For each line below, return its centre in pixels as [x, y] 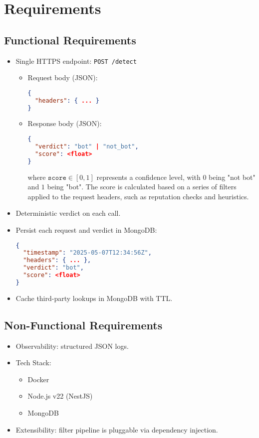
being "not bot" [232, 177]
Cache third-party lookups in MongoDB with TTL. [94, 298]
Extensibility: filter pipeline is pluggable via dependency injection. [117, 429]
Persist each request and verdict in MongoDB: [86, 229]
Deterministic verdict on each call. [68, 213]
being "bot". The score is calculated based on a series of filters [142, 187]
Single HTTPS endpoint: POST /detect [76, 61]
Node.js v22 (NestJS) [60, 396]
